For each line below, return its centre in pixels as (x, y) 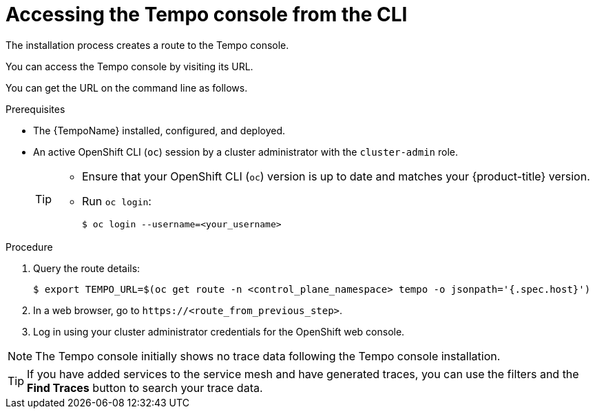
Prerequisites (35, 109)
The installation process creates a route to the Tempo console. (147, 45)
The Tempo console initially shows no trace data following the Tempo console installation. (268, 356)
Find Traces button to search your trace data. (145, 387)
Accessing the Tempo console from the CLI (207, 14)
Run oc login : (117, 201)
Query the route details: (87, 268)
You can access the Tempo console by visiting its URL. (129, 66)
